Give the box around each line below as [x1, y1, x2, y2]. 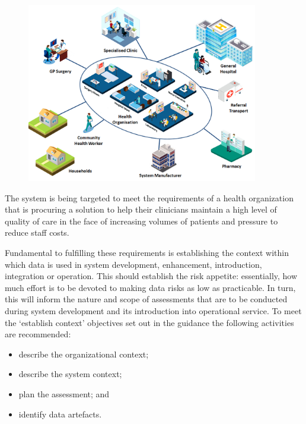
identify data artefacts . [18, 407, 102, 420]
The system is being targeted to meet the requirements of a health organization [5, 191, 294, 204]
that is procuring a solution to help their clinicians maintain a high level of [5, 203, 277, 216]
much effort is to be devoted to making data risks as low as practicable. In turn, [5, 281, 296, 293]
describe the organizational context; [18, 347, 149, 360]
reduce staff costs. [5, 226, 69, 239]
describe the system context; [18, 368, 122, 380]
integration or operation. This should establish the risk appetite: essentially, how [5, 270, 298, 282]
